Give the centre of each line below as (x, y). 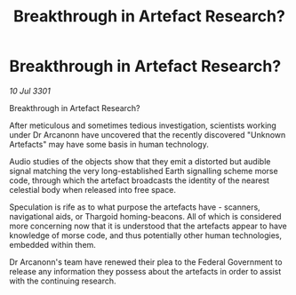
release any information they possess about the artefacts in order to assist (145, 271)
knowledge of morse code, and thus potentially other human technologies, (146, 235)
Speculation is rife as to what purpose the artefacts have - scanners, (135, 207)
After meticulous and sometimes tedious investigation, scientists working (143, 125)
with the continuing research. (63, 281)
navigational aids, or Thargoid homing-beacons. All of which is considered (145, 216)
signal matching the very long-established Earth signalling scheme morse (144, 171)
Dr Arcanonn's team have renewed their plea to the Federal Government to (146, 262)
